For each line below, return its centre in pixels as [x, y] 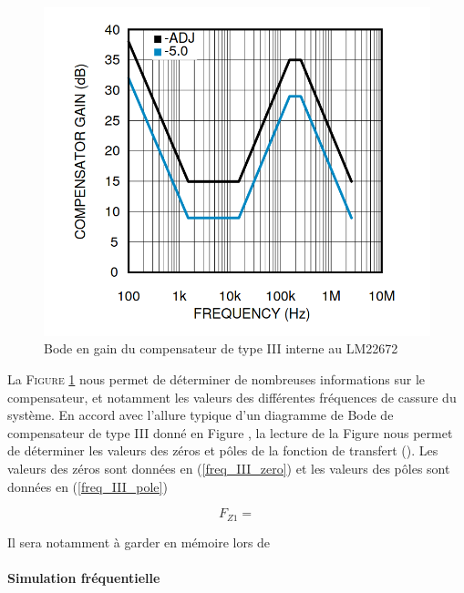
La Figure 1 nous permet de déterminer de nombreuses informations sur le [217, 379]
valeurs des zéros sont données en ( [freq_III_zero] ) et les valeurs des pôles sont [229, 469]
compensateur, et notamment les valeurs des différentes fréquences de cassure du [232, 397]
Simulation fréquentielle [84, 577]
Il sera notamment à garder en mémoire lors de [139, 542]
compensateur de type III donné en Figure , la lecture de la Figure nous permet [230, 432]
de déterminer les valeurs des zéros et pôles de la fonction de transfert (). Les [223, 450]
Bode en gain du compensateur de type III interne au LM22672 [221, 348]
